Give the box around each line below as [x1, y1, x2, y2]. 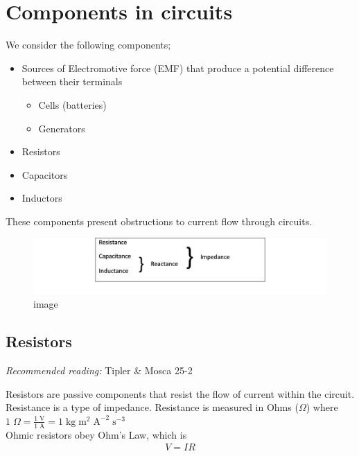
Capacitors [21, 167, 68, 182]
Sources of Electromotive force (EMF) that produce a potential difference [21, 60, 334, 75]
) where [306, 400, 338, 414]
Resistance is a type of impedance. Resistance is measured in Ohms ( [6, 400, 299, 414]
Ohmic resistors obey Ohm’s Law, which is [6, 427, 187, 441]
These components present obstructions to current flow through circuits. [6, 213, 313, 228]
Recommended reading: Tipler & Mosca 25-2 [6, 363, 193, 378]
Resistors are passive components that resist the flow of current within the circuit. [6, 386, 355, 401]
